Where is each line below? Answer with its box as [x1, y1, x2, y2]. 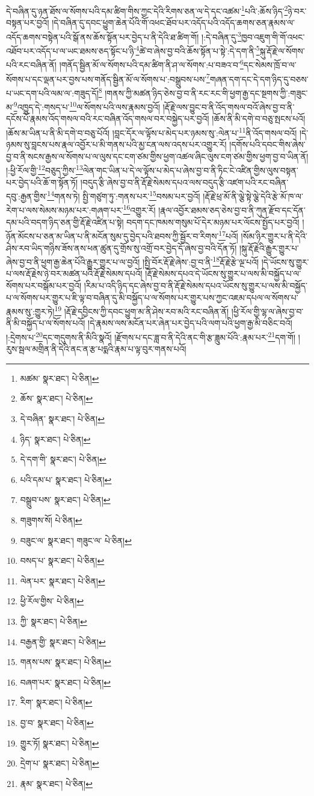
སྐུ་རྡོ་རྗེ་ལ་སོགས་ [259, 44, 305, 57]
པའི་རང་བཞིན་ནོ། [6, 58, 57, 71]
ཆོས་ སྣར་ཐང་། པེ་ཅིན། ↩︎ [20, 392, 93, 405]
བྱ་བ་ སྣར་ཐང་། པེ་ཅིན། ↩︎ [20, 716, 94, 728]
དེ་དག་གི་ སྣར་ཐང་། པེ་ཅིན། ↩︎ [20, 453, 106, 466]
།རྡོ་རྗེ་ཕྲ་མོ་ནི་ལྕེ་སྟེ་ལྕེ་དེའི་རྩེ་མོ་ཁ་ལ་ [203, 189, 303, 202]
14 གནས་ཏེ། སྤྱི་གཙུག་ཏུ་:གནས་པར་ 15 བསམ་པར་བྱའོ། [47, 188, 200, 202]
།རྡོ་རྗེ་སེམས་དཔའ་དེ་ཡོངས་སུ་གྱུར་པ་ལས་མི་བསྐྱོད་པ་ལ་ [145, 267, 301, 280]
